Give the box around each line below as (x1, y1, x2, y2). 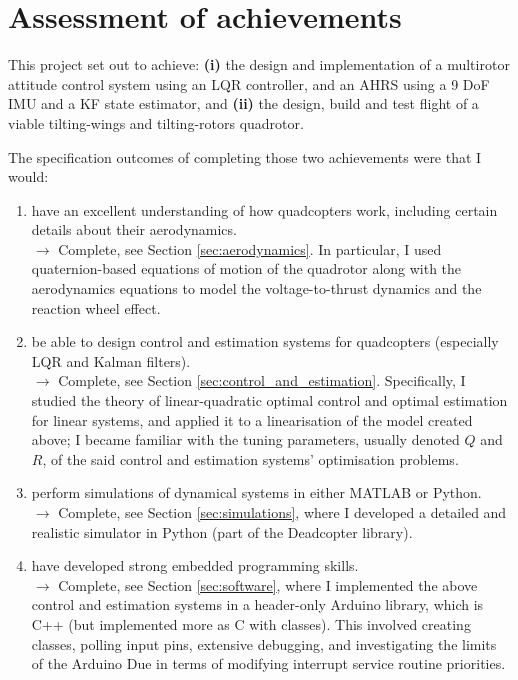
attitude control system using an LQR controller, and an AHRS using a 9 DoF (8, 73, 490, 94)
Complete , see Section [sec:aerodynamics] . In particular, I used (58, 238, 442, 259)
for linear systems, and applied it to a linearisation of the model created (31, 409, 473, 430)
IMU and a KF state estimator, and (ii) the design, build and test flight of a (8, 93, 479, 114)
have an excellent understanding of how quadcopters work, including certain (31, 199, 498, 220)
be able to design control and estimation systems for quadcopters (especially (31, 331, 499, 352)
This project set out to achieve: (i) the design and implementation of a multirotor (8, 54, 510, 75)
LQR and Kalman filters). (31, 350, 191, 371)
